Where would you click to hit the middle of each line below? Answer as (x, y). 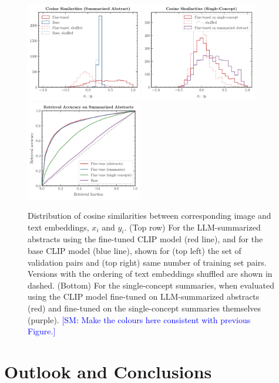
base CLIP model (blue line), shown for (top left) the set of (135, 250)
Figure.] (42, 331)
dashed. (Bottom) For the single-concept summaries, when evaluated (151, 285)
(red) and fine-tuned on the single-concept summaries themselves (144, 308)
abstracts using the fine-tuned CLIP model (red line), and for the (145, 239)
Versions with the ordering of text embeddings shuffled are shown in (150, 274)
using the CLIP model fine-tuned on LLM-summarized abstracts (144, 296)
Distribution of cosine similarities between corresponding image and (149, 215)
